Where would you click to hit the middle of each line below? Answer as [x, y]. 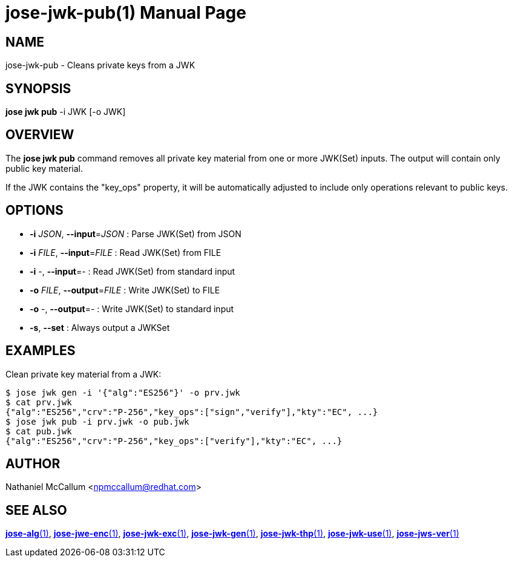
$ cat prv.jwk [39, 402]
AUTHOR [33, 463]
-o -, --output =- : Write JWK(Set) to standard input [132, 309]
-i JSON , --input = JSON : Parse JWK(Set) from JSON [136, 234]
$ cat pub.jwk [39, 431]
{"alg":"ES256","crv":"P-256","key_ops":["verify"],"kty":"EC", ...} [174, 441]
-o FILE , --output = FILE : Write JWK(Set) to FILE [125, 290]
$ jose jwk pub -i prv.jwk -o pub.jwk [97, 421]
